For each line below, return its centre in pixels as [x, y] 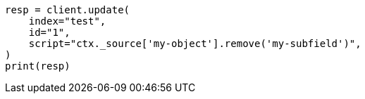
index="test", [67, 21]
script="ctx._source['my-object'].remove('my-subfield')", [195, 44]
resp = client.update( [68, 10]
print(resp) [38, 66]
